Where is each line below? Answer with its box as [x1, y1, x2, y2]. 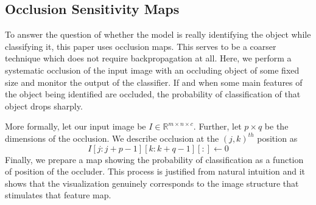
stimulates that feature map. [5, 189, 111, 201]
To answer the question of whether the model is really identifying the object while [5, 28, 311, 41]
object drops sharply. [5, 99, 83, 112]
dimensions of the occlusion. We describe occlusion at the [5, 131, 219, 144]
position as [257, 131, 298, 144]
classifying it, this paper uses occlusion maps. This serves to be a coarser [5, 40, 276, 52]
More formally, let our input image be [5, 120, 146, 133]
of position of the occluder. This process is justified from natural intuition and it [5, 165, 306, 178]
